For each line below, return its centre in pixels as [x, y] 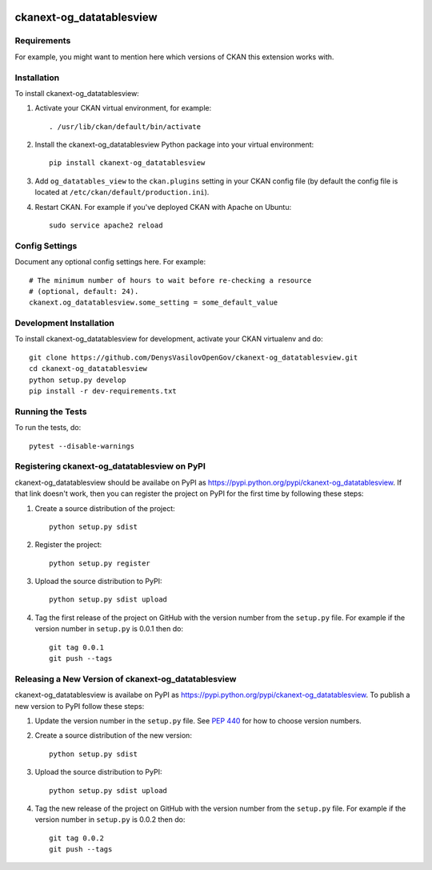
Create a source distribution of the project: [105, 508]
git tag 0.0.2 [76, 838]
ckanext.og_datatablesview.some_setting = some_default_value [154, 303]
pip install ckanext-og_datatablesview [127, 163]
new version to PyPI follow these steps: [80, 706]
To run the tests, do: [48, 428]
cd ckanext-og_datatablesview [88, 369]
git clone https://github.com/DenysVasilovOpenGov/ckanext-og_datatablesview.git [194, 357]
